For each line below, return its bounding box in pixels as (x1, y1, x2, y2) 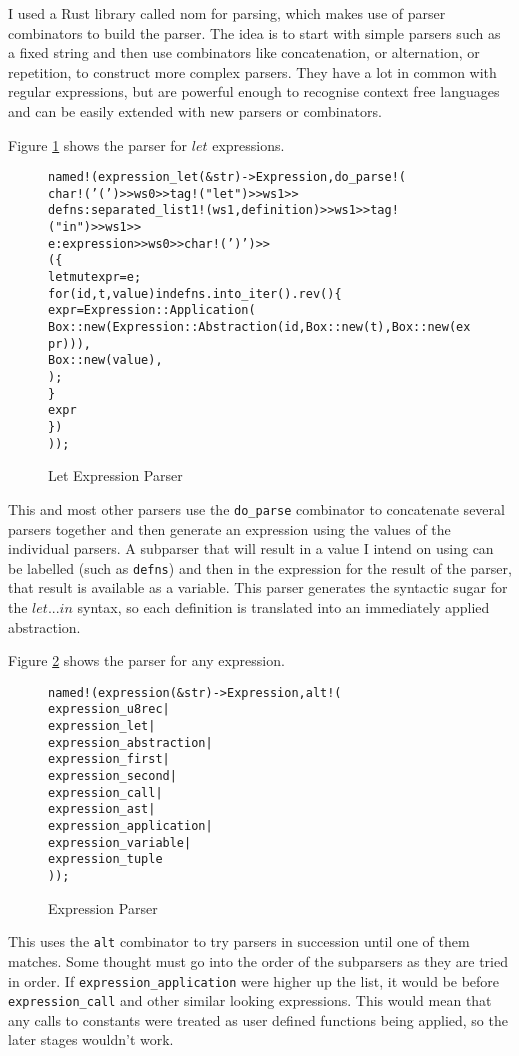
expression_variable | (48, 835, 192, 850)
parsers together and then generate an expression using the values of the (8, 518, 451, 539)
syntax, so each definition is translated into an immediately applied (77, 597, 490, 617)
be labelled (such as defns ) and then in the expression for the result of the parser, (8, 557, 512, 578)
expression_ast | (48, 802, 156, 817)
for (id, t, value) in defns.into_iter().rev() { (48, 286, 342, 301)
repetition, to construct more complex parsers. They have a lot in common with (8, 61, 497, 82)
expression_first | (48, 752, 170, 767)
